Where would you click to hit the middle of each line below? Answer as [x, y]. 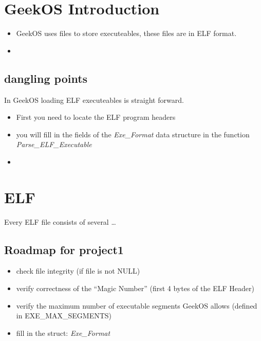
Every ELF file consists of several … [60, 221]
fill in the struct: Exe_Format [63, 333]
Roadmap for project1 [64, 249]
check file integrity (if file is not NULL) [78, 271]
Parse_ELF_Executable [54, 144]
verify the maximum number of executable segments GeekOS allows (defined [137, 305]
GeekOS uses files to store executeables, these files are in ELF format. [126, 33]
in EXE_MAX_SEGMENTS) [64, 316]
